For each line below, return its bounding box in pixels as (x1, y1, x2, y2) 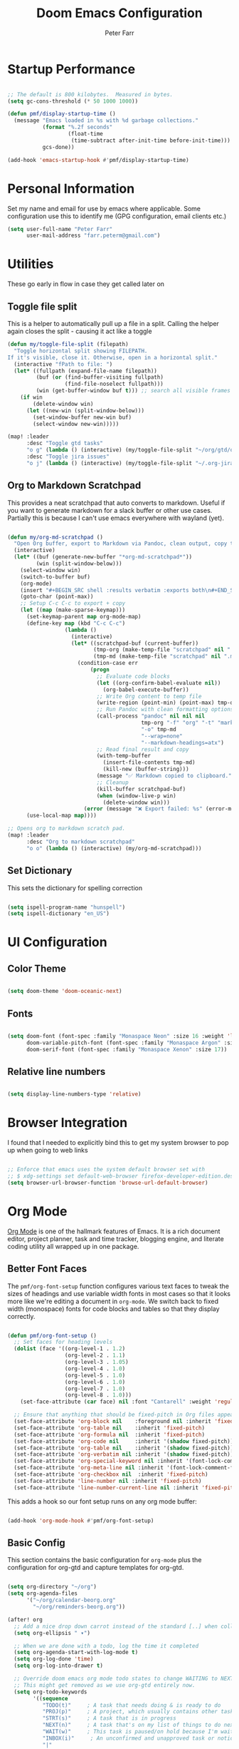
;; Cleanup (96, 779, 129, 786)
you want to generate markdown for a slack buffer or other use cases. (7, 506, 213, 514)
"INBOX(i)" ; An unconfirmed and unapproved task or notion (42, 1735, 237, 1742)
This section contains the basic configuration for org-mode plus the (7, 1556, 202, 1564)
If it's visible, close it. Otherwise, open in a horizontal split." (7, 354, 218, 361)
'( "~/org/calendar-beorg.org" (26, 1596, 116, 1604)
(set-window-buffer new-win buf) (33, 414, 132, 421)
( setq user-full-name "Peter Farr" (7, 225, 113, 233)
